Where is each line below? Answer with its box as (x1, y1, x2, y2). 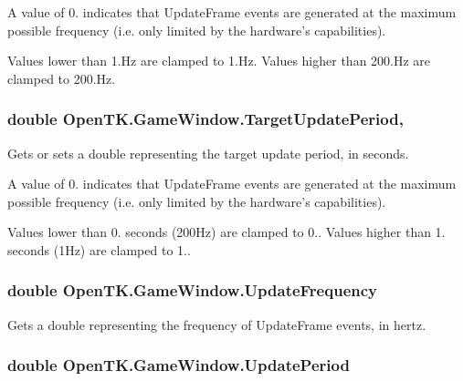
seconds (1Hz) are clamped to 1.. (7, 240, 191, 259)
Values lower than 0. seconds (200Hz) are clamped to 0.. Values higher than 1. (7, 222, 446, 242)
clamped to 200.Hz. (7, 68, 116, 88)
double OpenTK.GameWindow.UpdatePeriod (7, 354, 350, 376)
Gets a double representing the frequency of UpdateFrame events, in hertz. (7, 314, 426, 334)
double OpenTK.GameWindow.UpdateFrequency (7, 279, 377, 302)
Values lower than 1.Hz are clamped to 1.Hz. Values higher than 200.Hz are (7, 51, 431, 70)
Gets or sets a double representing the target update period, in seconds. (7, 143, 409, 162)
